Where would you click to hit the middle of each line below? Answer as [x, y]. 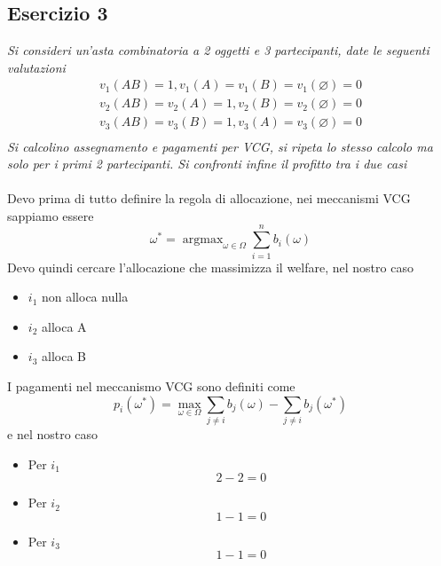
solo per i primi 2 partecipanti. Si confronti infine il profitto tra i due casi [207, 164]
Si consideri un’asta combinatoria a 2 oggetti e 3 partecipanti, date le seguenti [218, 50]
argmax [203, 240]
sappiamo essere [51, 215]
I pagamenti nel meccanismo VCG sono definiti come [151, 385]
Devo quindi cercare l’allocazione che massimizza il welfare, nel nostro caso [210, 267]
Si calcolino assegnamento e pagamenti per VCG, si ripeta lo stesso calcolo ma [220, 146]
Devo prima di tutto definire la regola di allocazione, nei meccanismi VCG [209, 198]
